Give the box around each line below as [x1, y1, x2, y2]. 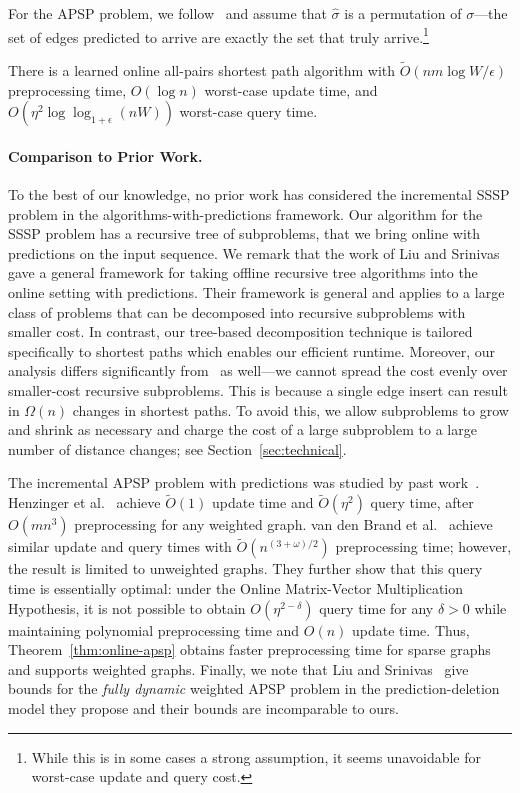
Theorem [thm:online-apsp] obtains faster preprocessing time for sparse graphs [8, 639, 491, 660]
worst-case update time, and [204, 79, 378, 100]
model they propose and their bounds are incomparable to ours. [8, 697, 399, 718]
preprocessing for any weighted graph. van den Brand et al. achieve [74, 514, 493, 535]
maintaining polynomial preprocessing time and [8, 619, 300, 640]
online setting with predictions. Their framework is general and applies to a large [8, 282, 505, 303]
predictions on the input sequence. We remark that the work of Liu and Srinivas [8, 242, 500, 263]
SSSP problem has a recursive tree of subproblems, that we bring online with [8, 223, 481, 244]
